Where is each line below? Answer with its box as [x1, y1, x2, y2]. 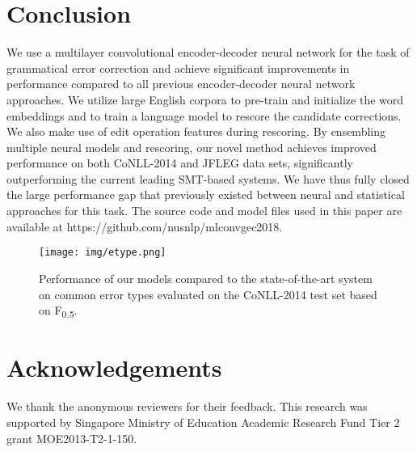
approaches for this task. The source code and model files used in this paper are [6, 202, 402, 219]
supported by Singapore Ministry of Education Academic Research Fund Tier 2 [6, 413, 400, 430]
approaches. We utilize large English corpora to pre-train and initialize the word [6, 91, 404, 108]
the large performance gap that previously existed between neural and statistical [6, 186, 405, 203]
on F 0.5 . [39, 302, 78, 320]
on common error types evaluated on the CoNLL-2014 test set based [39, 285, 377, 302]
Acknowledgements [6, 351, 222, 384]
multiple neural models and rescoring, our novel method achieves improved [6, 138, 377, 155]
